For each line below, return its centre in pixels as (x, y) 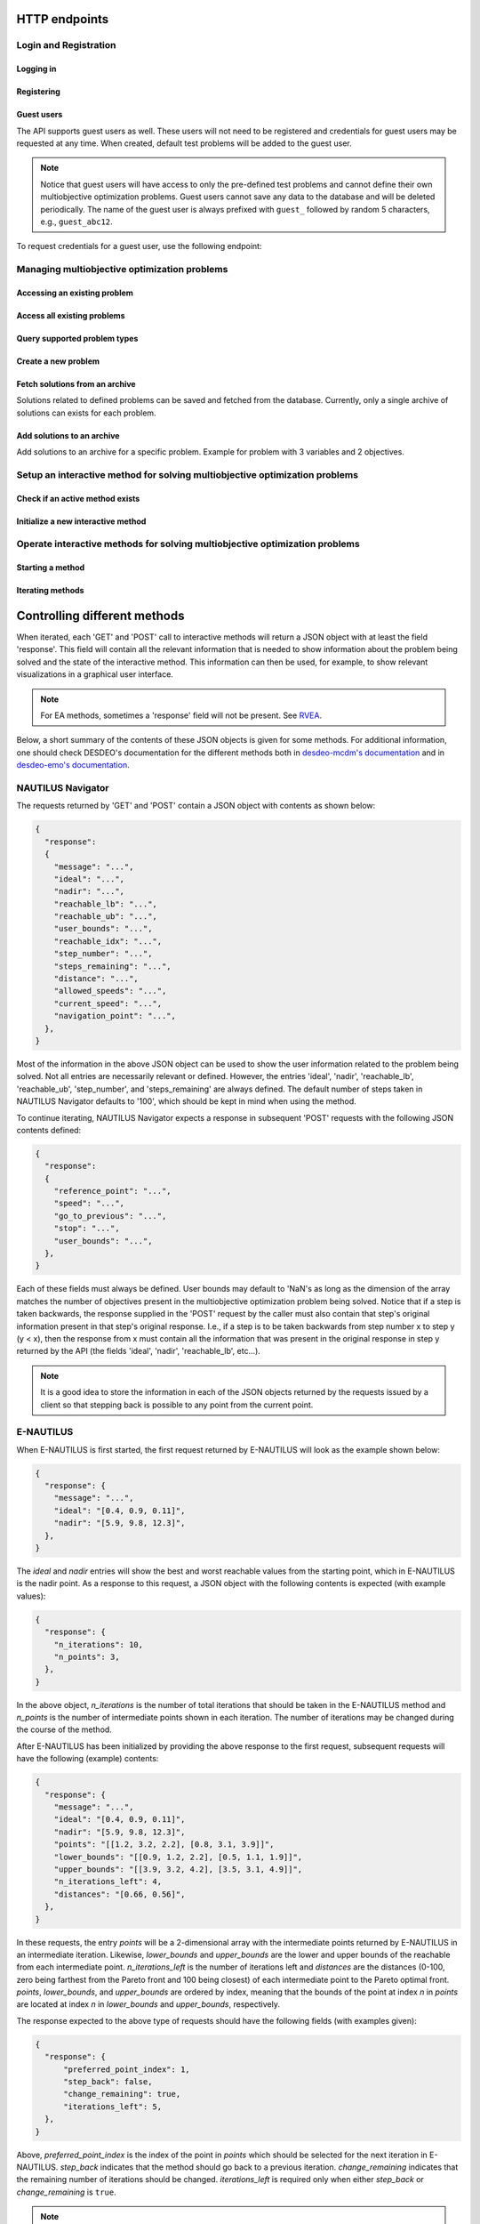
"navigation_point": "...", (115, 1016)
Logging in (36, 69)
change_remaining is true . (66, 2192)
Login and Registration (66, 45)
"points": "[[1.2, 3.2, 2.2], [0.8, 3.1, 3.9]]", (164, 1845)
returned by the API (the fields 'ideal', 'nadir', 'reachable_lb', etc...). (139, 1351)
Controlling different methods (100, 615)
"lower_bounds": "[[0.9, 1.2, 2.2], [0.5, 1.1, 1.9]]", (178, 1857)
